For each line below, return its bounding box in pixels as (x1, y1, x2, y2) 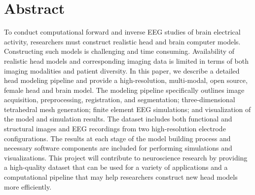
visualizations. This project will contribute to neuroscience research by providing (4, 152, 248, 162)
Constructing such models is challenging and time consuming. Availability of (4, 46, 235, 56)
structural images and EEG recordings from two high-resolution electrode (4, 123, 226, 134)
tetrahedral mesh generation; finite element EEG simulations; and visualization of (4, 104, 251, 114)
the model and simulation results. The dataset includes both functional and (4, 114, 232, 124)
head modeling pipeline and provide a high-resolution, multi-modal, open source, (4, 75, 248, 85)
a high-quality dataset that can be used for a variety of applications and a (4, 162, 228, 172)
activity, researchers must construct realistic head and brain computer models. (4, 36, 241, 46)
